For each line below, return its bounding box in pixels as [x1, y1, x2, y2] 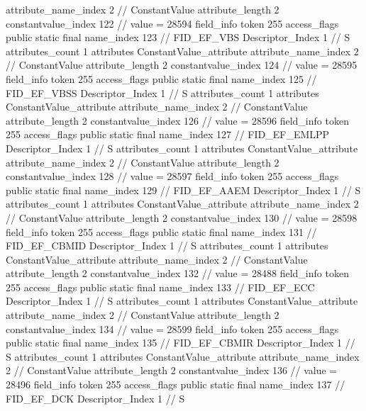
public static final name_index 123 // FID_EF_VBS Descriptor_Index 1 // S [6, 30, 350, 45]
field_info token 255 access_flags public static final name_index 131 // [6, 224, 317, 239]
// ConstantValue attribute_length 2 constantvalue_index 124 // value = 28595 [6, 57, 357, 72]
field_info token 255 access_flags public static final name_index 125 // [6, 71, 317, 86]
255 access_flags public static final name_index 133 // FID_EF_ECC [6, 279, 315, 294]
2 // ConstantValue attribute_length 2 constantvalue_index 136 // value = [6, 363, 338, 378]
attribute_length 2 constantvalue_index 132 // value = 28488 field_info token [6, 266, 349, 281]
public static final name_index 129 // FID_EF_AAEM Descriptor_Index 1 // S [6, 182, 361, 197]
